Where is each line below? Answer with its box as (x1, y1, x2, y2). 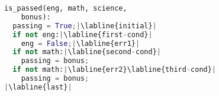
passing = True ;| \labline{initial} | (12, 21, 157, 30)
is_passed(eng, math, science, (4, 4, 127, 12)
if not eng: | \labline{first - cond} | (12, 30, 153, 39)
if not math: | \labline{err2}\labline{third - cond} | (12, 65, 217, 74)
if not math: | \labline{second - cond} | (12, 48, 161, 57)
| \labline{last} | (4, 82, 72, 91)
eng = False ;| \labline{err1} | (21, 39, 140, 48)
